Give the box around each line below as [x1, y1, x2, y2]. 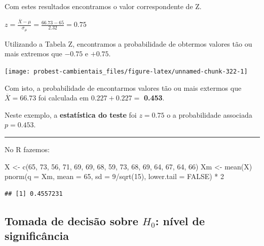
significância [5, 228, 69, 243]
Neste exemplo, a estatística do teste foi [5, 109, 137, 120]
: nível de [155, 213, 205, 228]
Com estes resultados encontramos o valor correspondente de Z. [5, 1, 202, 11]
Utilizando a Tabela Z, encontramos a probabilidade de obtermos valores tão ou [5, 38, 252, 49]
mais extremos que [5, 48, 62, 59]
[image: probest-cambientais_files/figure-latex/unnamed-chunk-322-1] [5, 67, 248, 75]
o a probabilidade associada [167, 109, 252, 120]
